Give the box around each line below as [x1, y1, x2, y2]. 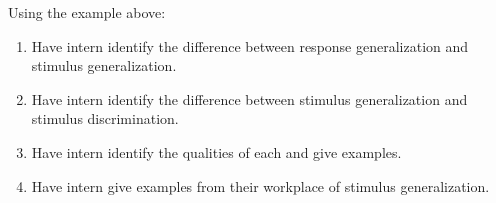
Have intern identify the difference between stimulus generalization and [31, 88, 468, 109]
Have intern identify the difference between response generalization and [31, 35, 469, 56]
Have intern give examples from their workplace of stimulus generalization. [31, 175, 490, 196]
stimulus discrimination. [31, 108, 179, 129]
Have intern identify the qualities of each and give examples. [31, 141, 402, 162]
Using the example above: [8, 2, 166, 22]
